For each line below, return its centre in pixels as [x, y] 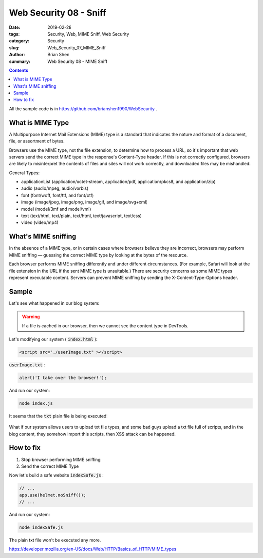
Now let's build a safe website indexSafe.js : [56, 475]
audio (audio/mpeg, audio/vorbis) [55, 188]
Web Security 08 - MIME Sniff [77, 61]
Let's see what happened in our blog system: [54, 303]
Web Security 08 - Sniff [58, 13]
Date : [15, 27]
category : [19, 41]
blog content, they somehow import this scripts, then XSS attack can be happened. [92, 434]
